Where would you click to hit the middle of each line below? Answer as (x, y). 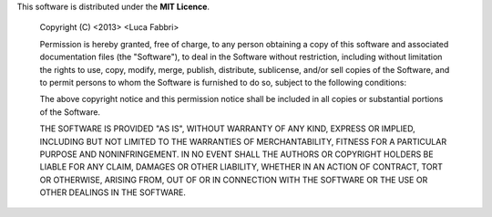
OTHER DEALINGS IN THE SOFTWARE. (113, 192)
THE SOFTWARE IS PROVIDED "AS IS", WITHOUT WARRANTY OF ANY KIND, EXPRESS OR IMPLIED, (228, 129)
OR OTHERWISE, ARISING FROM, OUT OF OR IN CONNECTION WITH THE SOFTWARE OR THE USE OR (234, 180)
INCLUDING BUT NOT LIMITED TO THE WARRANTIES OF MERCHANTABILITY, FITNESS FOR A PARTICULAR (243, 141)
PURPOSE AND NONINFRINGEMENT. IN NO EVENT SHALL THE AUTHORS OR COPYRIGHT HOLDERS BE (236, 154)
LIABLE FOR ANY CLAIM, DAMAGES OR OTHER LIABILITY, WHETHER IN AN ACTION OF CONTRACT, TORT (241, 167)
